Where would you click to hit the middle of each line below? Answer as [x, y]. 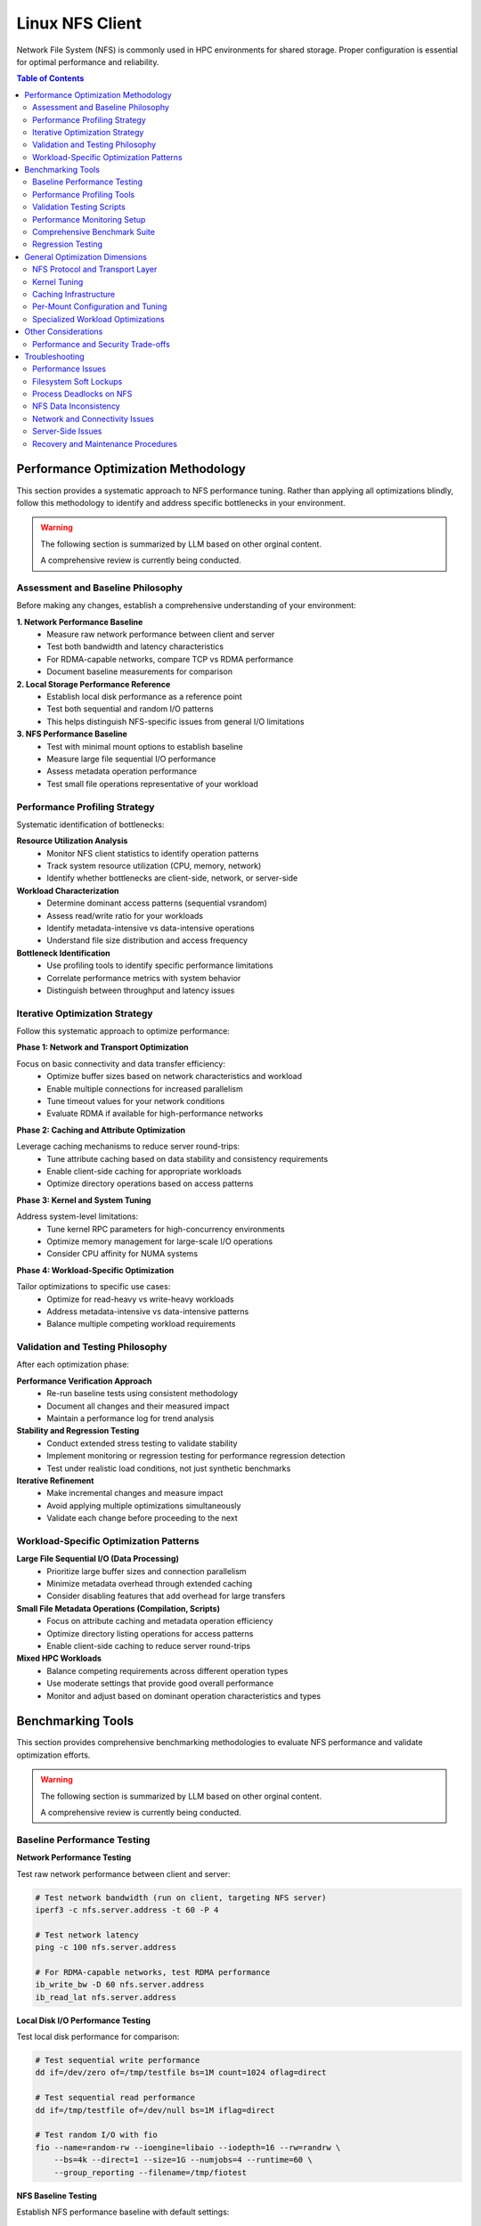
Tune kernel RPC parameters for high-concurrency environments [166, 1229]
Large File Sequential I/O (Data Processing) [98, 1559]
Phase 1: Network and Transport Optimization [102, 1047]
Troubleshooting [54, 356]
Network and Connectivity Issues [94, 418]
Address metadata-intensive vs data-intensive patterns [148, 1311]
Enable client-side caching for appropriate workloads [144, 1171]
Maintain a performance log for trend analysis [130, 1418]
